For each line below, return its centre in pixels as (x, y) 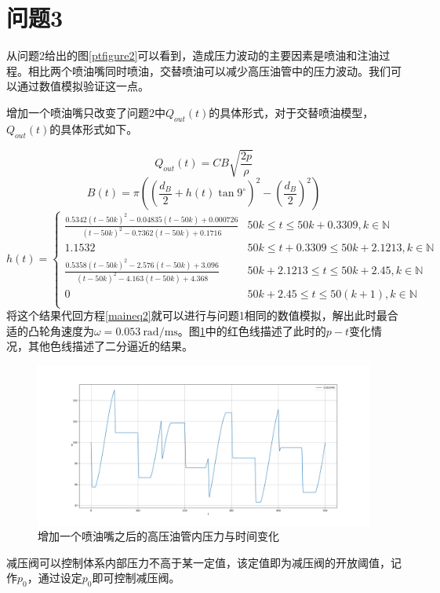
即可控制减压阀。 (136, 578)
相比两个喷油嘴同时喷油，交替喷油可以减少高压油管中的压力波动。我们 (209, 70)
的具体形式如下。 (94, 128)
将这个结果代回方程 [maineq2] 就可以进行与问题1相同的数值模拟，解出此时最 (197, 315)
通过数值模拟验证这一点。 (83, 86)
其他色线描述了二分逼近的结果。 (110, 346)
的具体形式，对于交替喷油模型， (291, 112)
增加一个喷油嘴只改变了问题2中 (86, 112)
